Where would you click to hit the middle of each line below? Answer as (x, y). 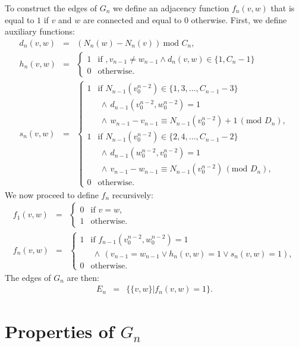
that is (283, 8)
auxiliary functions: (40, 31)
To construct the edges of (51, 8)
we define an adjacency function (171, 8)
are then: (83, 277)
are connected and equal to (132, 19)
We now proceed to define (52, 194)
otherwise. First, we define (239, 19)
